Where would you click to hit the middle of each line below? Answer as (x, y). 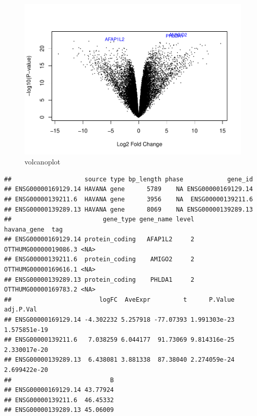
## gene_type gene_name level (99, 220)
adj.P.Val (21, 310)
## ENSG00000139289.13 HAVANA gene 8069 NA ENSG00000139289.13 (128, 209)
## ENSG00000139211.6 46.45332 (59, 400)
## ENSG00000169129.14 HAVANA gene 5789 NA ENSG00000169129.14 (128, 189)
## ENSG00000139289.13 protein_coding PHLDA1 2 (99, 279)
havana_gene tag (33, 229)
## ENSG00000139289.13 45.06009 (59, 410)
